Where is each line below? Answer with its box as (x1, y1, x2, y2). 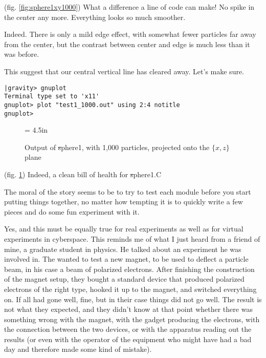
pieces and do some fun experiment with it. (4, 206, 140, 217)
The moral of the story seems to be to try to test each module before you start (4, 186, 251, 197)
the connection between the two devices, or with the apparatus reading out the (4, 324, 252, 334)
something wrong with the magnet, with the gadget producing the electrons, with (4, 313, 260, 324)
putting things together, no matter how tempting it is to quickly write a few (4, 196, 243, 207)
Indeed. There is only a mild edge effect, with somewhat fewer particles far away (4, 29, 256, 39)
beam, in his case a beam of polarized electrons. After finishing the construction (4, 263, 255, 274)
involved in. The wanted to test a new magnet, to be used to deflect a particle (4, 254, 249, 264)
